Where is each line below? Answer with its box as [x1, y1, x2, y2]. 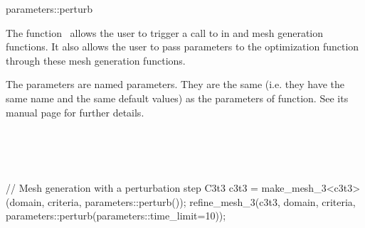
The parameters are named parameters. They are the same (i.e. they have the [6, 77, 344, 92]
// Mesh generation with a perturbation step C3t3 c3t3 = [6, 180, 258, 195]
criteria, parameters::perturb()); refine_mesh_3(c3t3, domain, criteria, [48, 194, 356, 209]
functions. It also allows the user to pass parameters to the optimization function [6, 39, 359, 54]
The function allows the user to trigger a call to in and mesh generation [6, 25, 324, 40]
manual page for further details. [6, 104, 144, 119]
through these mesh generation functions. [6, 53, 186, 67]
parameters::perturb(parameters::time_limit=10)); [6, 208, 226, 223]
